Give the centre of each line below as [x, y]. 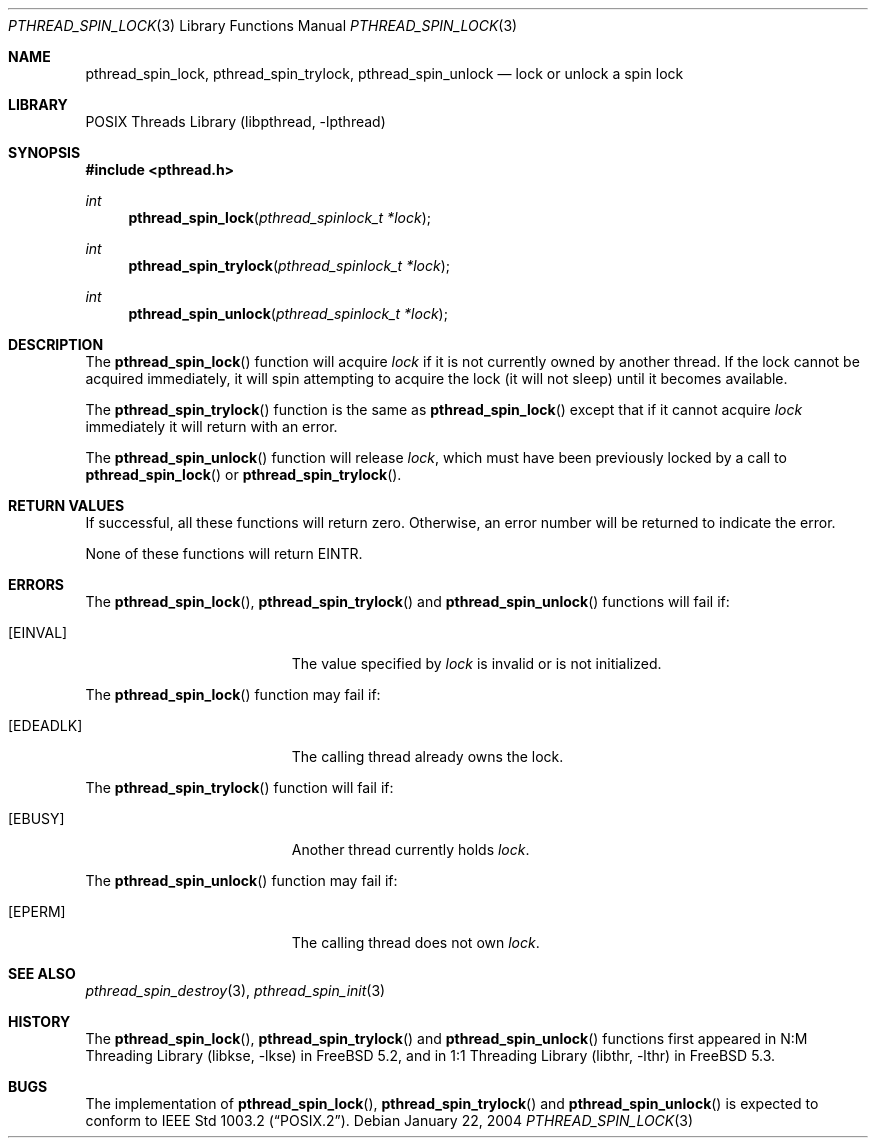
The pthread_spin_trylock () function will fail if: [239, 787]
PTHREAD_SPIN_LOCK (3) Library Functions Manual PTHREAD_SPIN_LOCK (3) [263, 25]
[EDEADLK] [45, 725]
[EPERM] [37, 911]
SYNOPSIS [44, 152]
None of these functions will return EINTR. [224, 553]
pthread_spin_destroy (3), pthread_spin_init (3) [235, 990]
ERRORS [36, 584]
